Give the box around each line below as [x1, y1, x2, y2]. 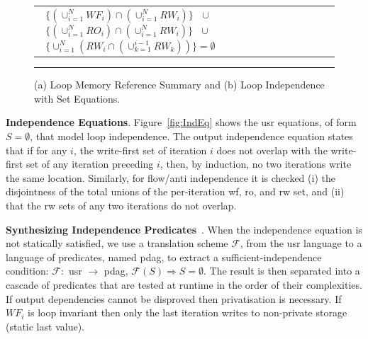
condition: [6, 263, 49, 278]
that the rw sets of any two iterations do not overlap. [6, 198, 237, 212]
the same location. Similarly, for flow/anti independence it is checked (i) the [6, 170, 335, 185]
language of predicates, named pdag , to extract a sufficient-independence [6, 249, 322, 264]
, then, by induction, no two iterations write [160, 156, 352, 171]
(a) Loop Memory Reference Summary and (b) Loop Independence [34, 77, 325, 92]
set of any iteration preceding [26, 156, 154, 171]
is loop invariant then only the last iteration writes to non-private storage [28, 305, 347, 320]
